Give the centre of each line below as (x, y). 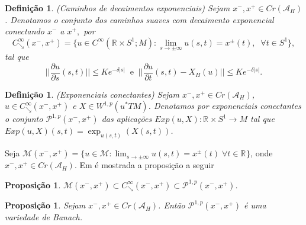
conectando (25, 31)
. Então (172, 205)
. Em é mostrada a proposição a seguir (144, 165)
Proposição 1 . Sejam (45, 205)
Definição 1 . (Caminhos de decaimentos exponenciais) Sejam (117, 8)
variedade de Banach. (44, 217)
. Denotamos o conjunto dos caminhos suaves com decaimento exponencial (139, 19)
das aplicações (127, 119)
